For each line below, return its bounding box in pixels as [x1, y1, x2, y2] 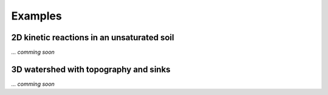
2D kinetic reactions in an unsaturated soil [11, 32, 174, 43]
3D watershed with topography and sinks [11, 64, 171, 74]
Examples [11, 9, 62, 23]
